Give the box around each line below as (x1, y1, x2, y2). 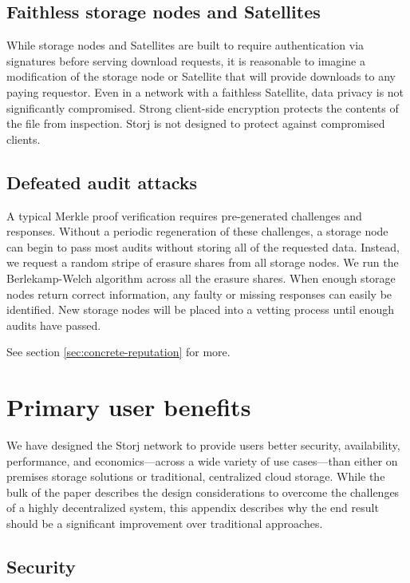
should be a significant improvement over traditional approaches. (6, 515, 323, 531)
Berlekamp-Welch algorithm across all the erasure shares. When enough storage (6, 269, 396, 286)
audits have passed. (6, 316, 101, 333)
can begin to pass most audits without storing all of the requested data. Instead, (6, 238, 400, 255)
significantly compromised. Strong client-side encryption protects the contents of (6, 99, 399, 116)
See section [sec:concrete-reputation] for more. (6, 343, 231, 360)
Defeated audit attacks (6, 169, 197, 194)
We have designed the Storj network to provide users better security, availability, (6, 437, 400, 454)
